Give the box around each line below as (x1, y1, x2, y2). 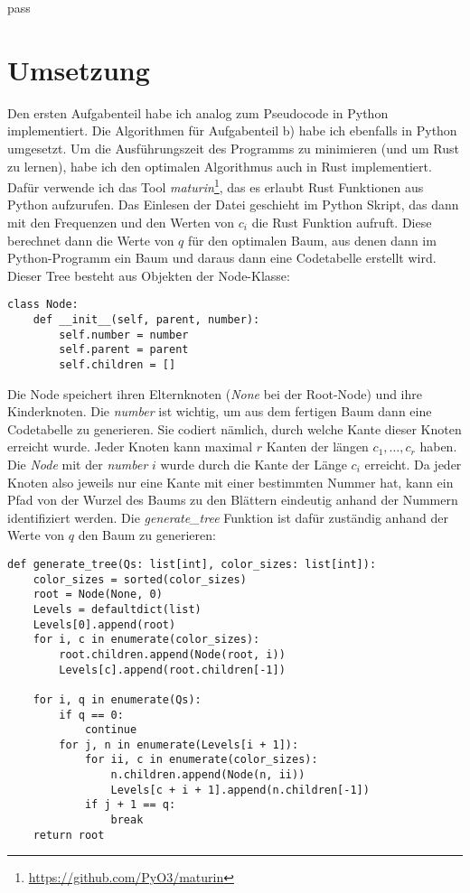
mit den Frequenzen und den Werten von (7, 212, 235, 231)
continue (84, 723, 137, 737)
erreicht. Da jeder (364, 454, 462, 473)
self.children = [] (59, 358, 176, 371)
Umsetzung (7, 51, 150, 88)
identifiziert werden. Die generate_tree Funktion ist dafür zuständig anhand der (7, 507, 448, 526)
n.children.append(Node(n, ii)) (110, 768, 305, 782)
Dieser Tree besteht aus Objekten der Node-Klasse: (7, 265, 290, 284)
